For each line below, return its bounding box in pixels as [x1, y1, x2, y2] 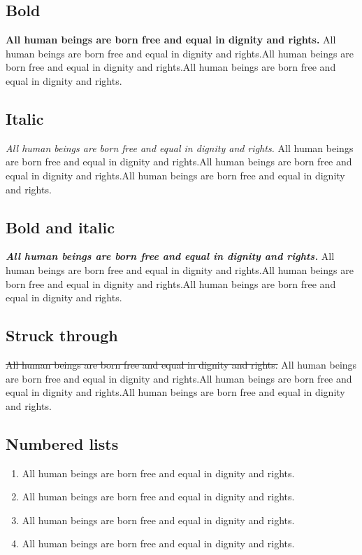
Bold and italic [6, 216, 115, 238]
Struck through [6, 324, 118, 346]
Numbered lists [6, 432, 119, 454]
